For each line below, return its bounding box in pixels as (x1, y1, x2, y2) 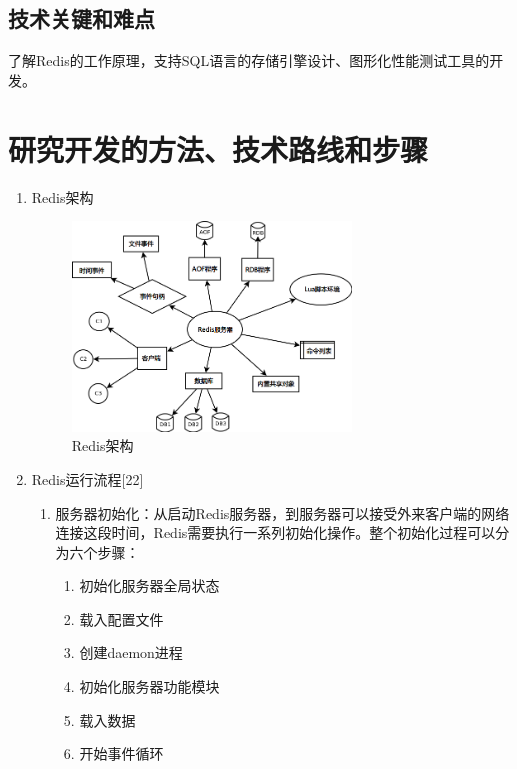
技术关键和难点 (8, 3, 155, 34)
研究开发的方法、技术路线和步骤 (8, 128, 429, 169)
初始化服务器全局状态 (79, 575, 220, 596)
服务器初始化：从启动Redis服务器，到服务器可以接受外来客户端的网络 (55, 502, 510, 523)
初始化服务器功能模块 (79, 676, 220, 697)
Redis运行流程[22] (31, 468, 144, 489)
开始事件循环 (79, 743, 164, 764)
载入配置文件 (79, 608, 164, 629)
